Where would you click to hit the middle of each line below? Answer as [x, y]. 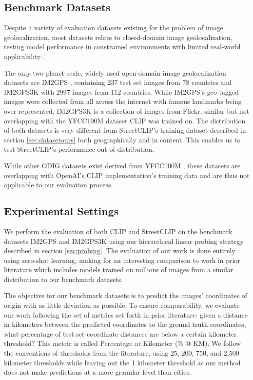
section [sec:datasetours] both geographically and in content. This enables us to [122, 139]
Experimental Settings [61, 211]
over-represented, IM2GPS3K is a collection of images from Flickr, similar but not [127, 110]
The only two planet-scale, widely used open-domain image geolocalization [115, 72]
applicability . [25, 56]
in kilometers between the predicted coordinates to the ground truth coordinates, [125, 324]
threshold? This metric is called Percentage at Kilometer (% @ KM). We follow [122, 343]
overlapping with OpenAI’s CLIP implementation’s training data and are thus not [127, 175]
